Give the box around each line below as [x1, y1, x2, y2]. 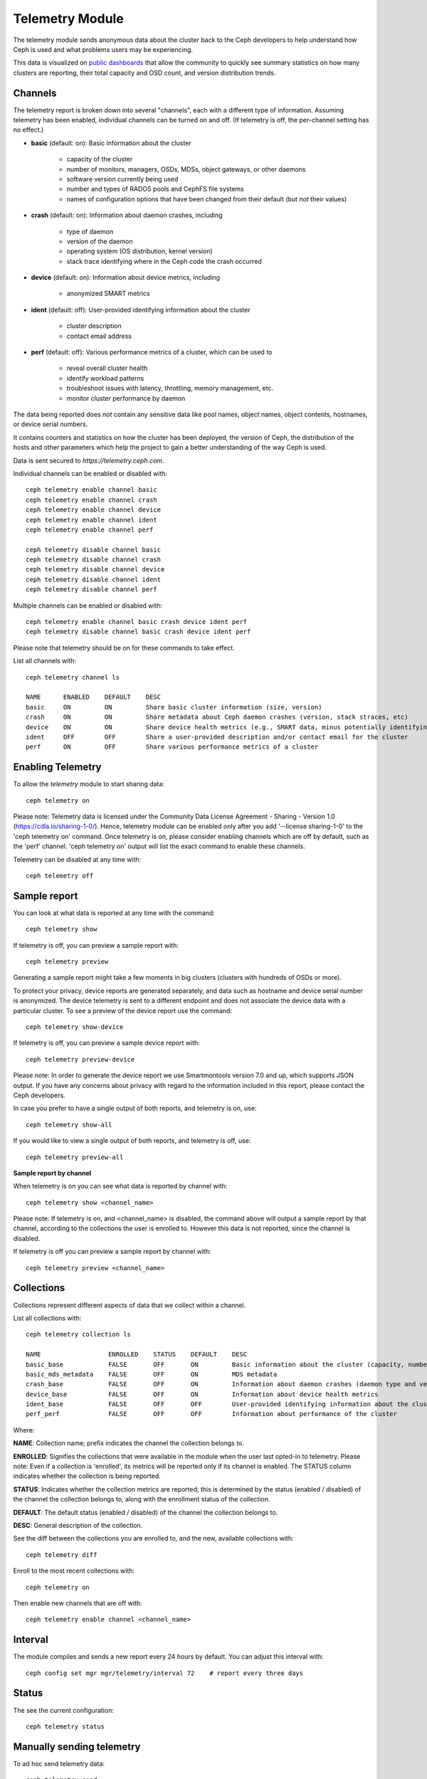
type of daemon [66, 227, 114, 236]
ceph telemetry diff [26, 1551, 97, 1558]
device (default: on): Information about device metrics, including [31, 273, 221, 282]
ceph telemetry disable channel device [26, 566, 165, 574]
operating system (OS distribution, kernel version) [66, 247, 213, 255]
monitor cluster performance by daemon [66, 394, 186, 402]
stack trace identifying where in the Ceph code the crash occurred [66, 257, 263, 265]
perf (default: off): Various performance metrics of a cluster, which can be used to [31, 348, 273, 357]
